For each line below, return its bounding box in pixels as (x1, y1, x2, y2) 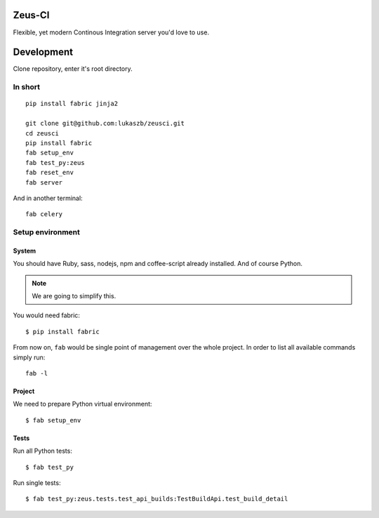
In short (13, 82, 41, 92)
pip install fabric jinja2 (25, 100, 119, 108)
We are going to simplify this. (32, 292, 117, 300)
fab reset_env (25, 168, 74, 177)
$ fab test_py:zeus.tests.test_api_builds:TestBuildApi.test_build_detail (25, 495, 288, 503)
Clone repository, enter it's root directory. (13, 65, 133, 73)
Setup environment (13, 227, 81, 237)
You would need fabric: (13, 311, 81, 319)
